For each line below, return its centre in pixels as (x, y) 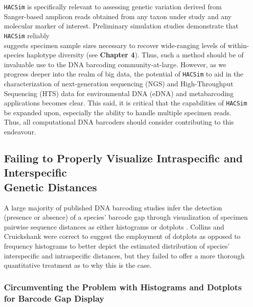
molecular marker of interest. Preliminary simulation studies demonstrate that (121, 26)
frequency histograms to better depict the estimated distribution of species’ (117, 245)
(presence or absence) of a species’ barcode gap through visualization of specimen (126, 217)
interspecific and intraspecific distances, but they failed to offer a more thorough (124, 255)
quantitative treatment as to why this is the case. (78, 265)
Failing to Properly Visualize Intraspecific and (123, 158)
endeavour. (20, 131)
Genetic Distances (51, 187)
